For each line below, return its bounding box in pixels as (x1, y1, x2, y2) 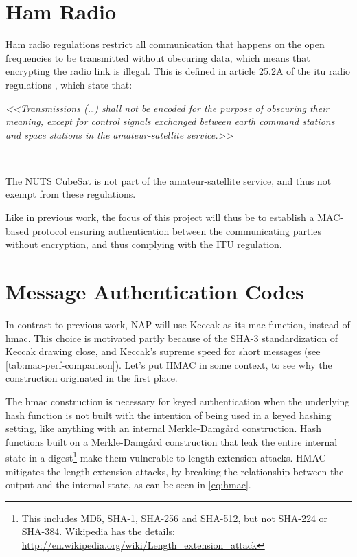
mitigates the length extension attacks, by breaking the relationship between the (5, 464, 344, 478)
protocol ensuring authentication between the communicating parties (32, 223, 322, 238)
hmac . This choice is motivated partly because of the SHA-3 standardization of (5, 330, 338, 345)
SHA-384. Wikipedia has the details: (21, 524, 175, 538)
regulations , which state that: (5, 77, 133, 91)
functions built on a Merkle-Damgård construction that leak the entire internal (5, 434, 338, 448)
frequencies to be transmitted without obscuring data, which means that (5, 50, 310, 65)
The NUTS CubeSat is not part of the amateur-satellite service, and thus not (5, 173, 332, 187)
